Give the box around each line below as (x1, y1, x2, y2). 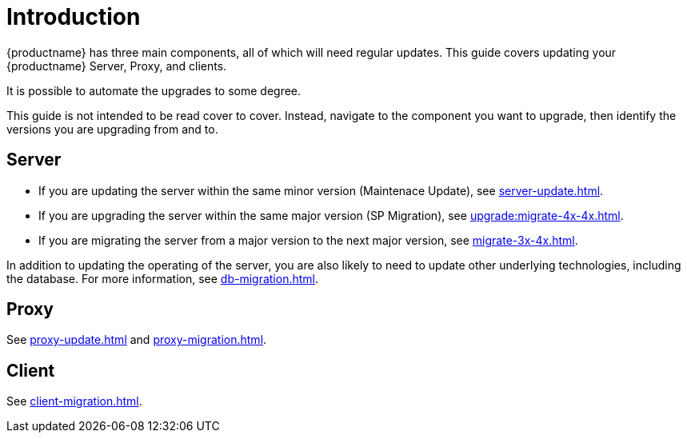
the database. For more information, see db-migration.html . (6, 271, 318, 285)
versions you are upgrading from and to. (6, 122, 218, 136)
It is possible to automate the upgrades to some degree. (6, 83, 302, 98)
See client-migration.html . (6, 394, 142, 409)
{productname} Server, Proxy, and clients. (6, 58, 227, 73)
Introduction (6, 3, 141, 30)
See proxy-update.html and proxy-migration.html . (6, 333, 267, 347)
